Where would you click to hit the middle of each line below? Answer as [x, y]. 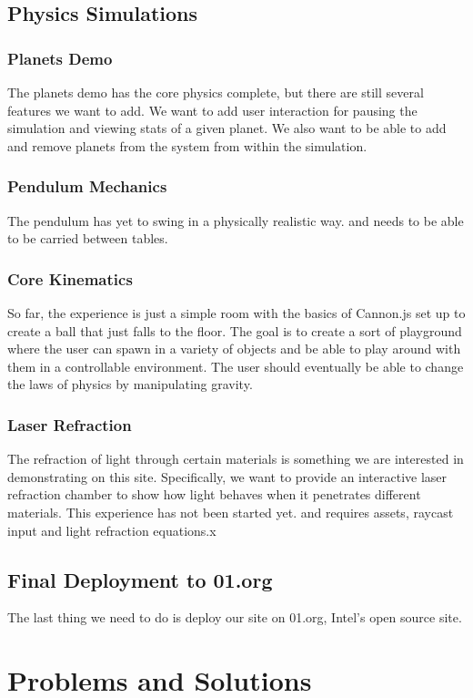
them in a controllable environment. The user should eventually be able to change [236, 366]
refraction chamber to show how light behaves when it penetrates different [214, 494]
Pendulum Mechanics [87, 186]
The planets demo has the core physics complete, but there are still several [216, 92]
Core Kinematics [70, 278]
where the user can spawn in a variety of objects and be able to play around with [234, 349]
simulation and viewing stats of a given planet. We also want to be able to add [227, 128]
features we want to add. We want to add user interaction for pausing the [212, 110]
